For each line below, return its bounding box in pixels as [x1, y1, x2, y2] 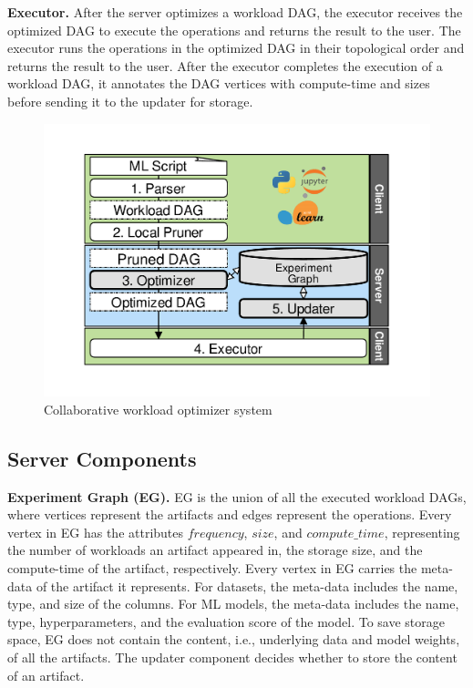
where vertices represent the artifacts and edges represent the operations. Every [7, 505, 452, 524]
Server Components [7, 444, 197, 472]
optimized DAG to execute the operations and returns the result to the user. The [7, 20, 461, 39]
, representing [384, 522, 460, 541]
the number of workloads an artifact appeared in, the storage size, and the [7, 540, 423, 560]
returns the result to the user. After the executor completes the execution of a [7, 56, 443, 75]
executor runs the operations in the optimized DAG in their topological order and [7, 38, 465, 57]
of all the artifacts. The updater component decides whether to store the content [7, 647, 458, 666]
